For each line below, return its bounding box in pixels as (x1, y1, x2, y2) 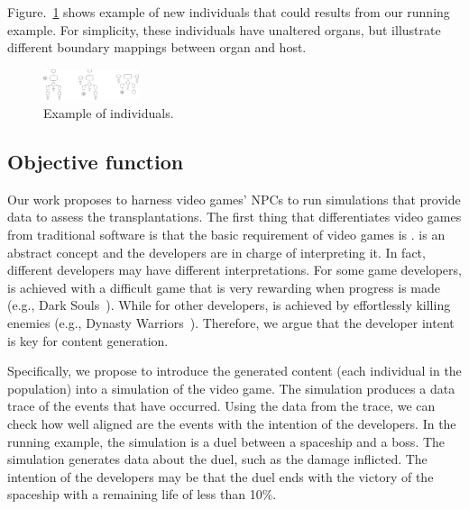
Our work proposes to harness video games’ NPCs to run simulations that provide (7, 189, 461, 208)
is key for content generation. (7, 331, 169, 350)
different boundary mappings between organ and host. (7, 38, 307, 57)
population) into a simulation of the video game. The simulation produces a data (7, 378, 455, 397)
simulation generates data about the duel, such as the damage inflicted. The (7, 450, 428, 468)
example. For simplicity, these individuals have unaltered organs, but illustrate (7, 20, 441, 39)
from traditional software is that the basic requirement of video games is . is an (7, 225, 446, 244)
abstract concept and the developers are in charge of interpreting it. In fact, (7, 242, 426, 261)
